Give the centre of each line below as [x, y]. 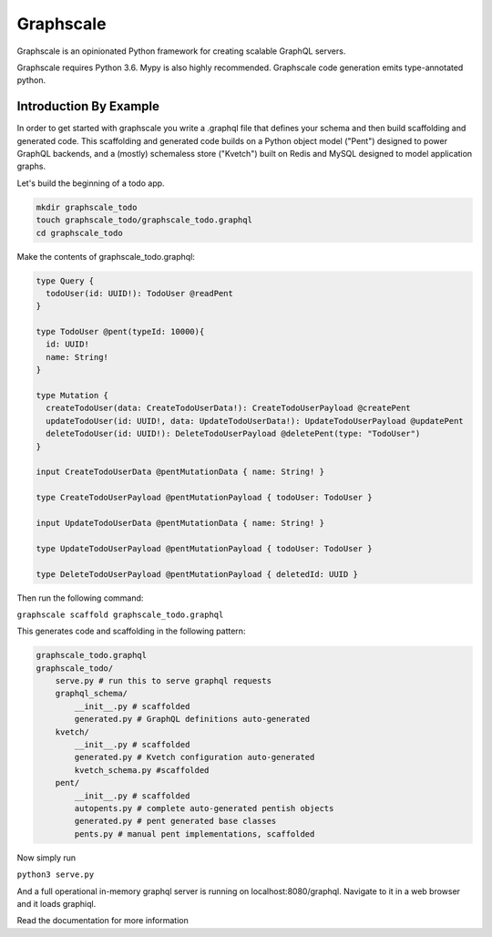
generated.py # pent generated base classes [175, 821]
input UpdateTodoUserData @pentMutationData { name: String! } [180, 523]
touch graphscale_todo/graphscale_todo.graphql [144, 220]
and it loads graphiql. [56, 903]
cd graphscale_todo [79, 233]
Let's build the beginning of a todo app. [91, 183]
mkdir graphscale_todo [87, 207]
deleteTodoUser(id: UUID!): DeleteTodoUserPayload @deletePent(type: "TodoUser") [233, 434]
